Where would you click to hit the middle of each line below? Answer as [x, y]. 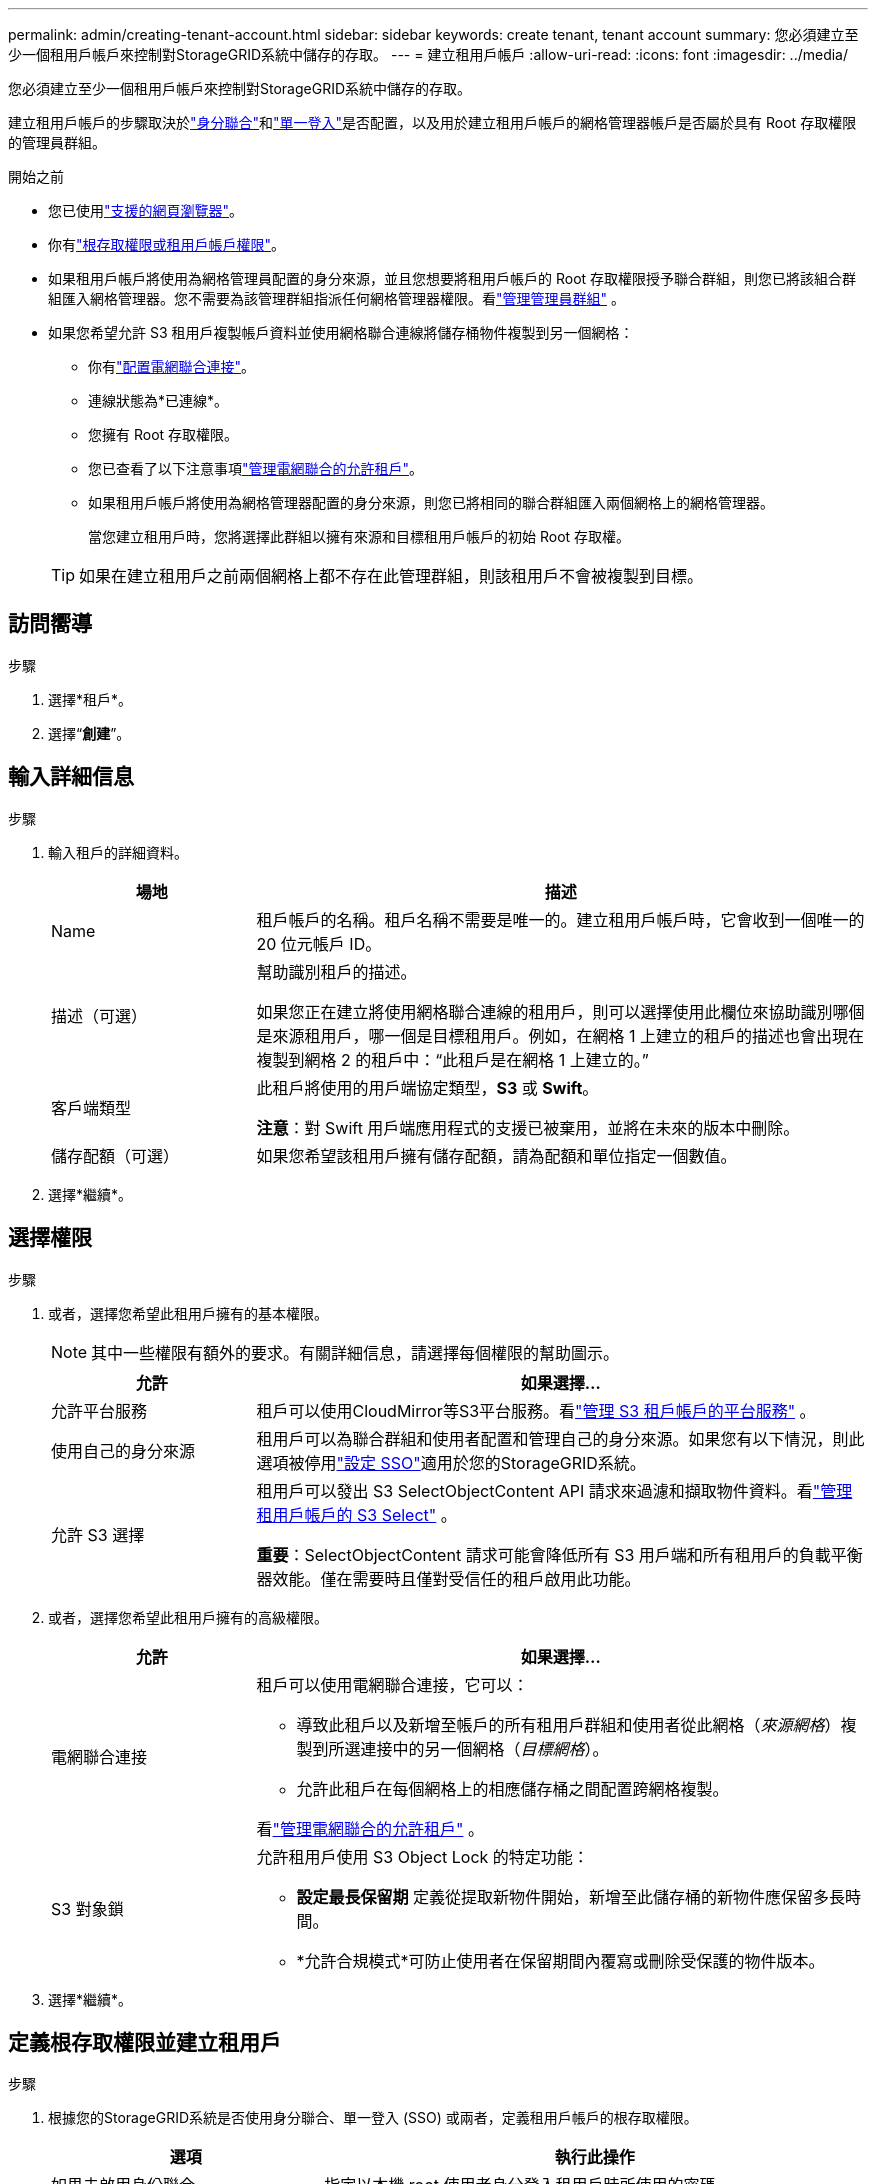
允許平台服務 [99, 1410]
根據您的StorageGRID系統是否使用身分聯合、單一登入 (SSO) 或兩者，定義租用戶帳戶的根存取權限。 [373, 2118]
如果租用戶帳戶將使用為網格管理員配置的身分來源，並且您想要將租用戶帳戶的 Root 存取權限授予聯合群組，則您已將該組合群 [452, 278]
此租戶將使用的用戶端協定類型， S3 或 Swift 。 [427, 1087]
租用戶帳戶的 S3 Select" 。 [356, 1514]
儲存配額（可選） [115, 1155]
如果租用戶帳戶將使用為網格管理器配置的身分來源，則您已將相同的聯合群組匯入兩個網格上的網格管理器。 [431, 502]
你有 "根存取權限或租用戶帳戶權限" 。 [167, 244]
